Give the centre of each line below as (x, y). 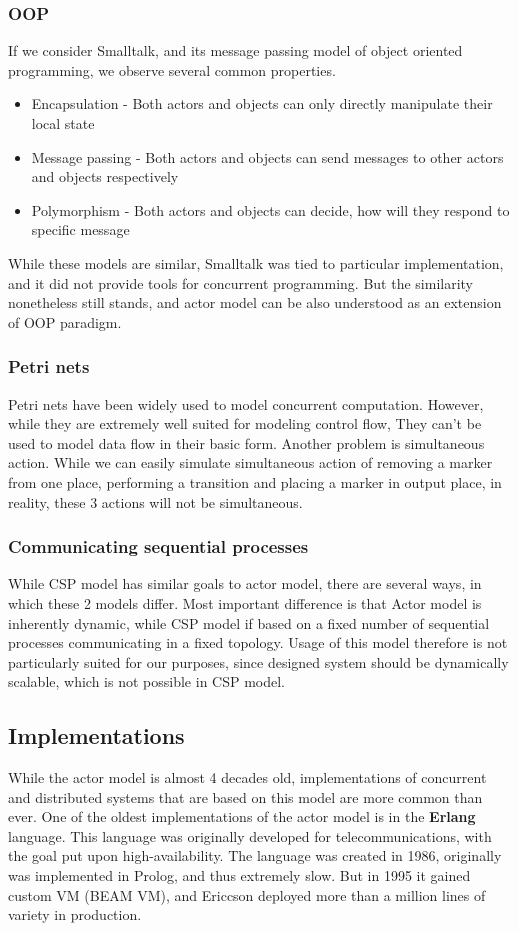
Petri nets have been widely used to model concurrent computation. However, (246, 403)
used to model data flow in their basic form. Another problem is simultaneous (246, 442)
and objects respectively (105, 176)
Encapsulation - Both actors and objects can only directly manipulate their (262, 103)
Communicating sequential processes (158, 546)
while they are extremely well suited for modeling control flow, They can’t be (245, 423)
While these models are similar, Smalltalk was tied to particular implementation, (256, 262)
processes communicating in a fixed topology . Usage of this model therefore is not (258, 642)
